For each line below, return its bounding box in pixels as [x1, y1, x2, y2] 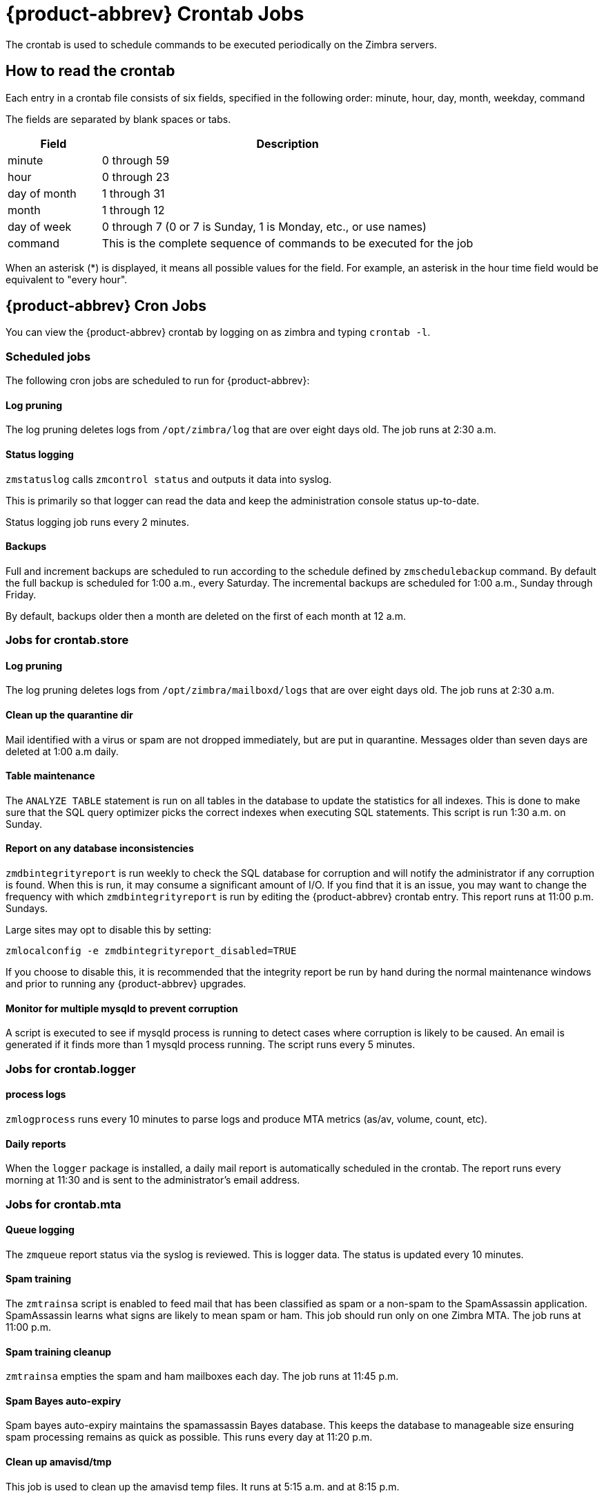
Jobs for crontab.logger [6, 1061, 136, 1076]
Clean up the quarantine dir [6, 709, 133, 721]
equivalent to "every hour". [6, 273, 128, 285]
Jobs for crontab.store [6, 633, 129, 647]
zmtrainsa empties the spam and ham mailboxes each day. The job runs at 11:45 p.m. [6, 1370, 399, 1383]
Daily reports [6, 1137, 66, 1150]
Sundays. [6, 902, 48, 915]
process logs [6, 1088, 66, 1101]
